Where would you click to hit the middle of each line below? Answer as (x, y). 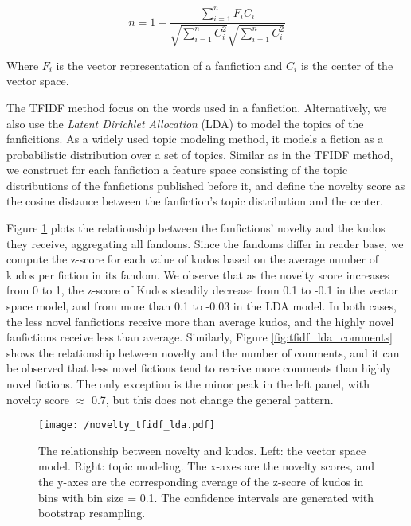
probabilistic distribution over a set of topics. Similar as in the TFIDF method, (200, 154)
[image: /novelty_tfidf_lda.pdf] (127, 425)
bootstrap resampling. (92, 513)
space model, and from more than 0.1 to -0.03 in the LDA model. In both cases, (202, 306)
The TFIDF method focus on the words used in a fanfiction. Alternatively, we (197, 107)
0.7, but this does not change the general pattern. (212, 399)
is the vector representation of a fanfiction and (169, 65)
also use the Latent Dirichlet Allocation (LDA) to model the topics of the (185, 123)
